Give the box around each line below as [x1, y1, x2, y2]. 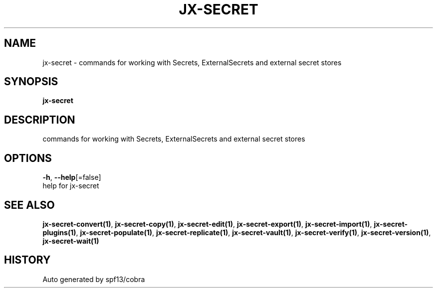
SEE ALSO [4, 198, 55, 211]
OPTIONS [4, 151, 52, 164]
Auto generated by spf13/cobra [42, 275, 145, 284]
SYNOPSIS [4, 75, 58, 88]
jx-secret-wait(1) [42, 236, 99, 245]
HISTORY [4, 254, 51, 267]
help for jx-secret [42, 181, 99, 190]
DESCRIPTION [4, 113, 75, 126]
